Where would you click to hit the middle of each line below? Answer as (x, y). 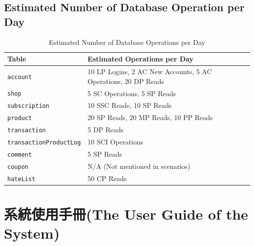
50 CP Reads (107, 178)
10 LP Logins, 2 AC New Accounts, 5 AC (150, 72)
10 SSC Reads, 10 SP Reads (130, 105)
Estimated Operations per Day (140, 59)
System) (32, 233)
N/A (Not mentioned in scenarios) (139, 166)
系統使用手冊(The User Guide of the (126, 214)
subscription (28, 106)
